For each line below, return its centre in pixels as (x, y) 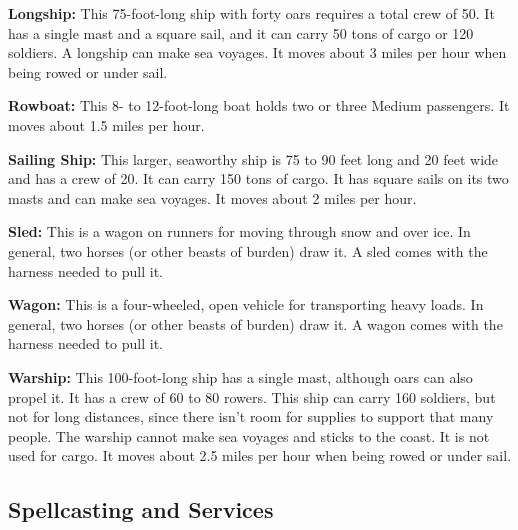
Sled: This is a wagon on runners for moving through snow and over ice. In (239, 231)
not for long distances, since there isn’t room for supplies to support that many (251, 416)
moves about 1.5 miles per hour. (106, 124)
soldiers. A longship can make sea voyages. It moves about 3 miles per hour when (257, 52)
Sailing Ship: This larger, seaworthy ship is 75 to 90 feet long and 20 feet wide (253, 158)
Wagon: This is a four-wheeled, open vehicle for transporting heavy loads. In (246, 304)
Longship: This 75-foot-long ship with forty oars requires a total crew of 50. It (251, 13)
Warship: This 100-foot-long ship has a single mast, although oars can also (240, 376)
